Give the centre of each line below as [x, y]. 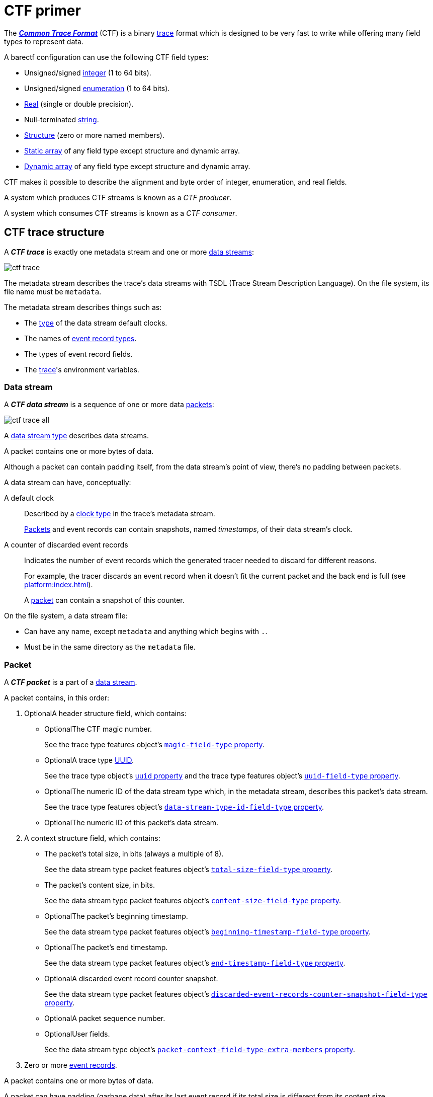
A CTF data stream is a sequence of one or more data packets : [109, 405]
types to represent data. [44, 41]
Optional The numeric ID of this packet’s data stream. [132, 823]
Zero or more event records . [71, 1065]
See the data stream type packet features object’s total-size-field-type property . [189, 870]
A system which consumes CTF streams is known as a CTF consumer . [121, 213]
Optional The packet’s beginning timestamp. [116, 916]
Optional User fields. [77, 1034]
